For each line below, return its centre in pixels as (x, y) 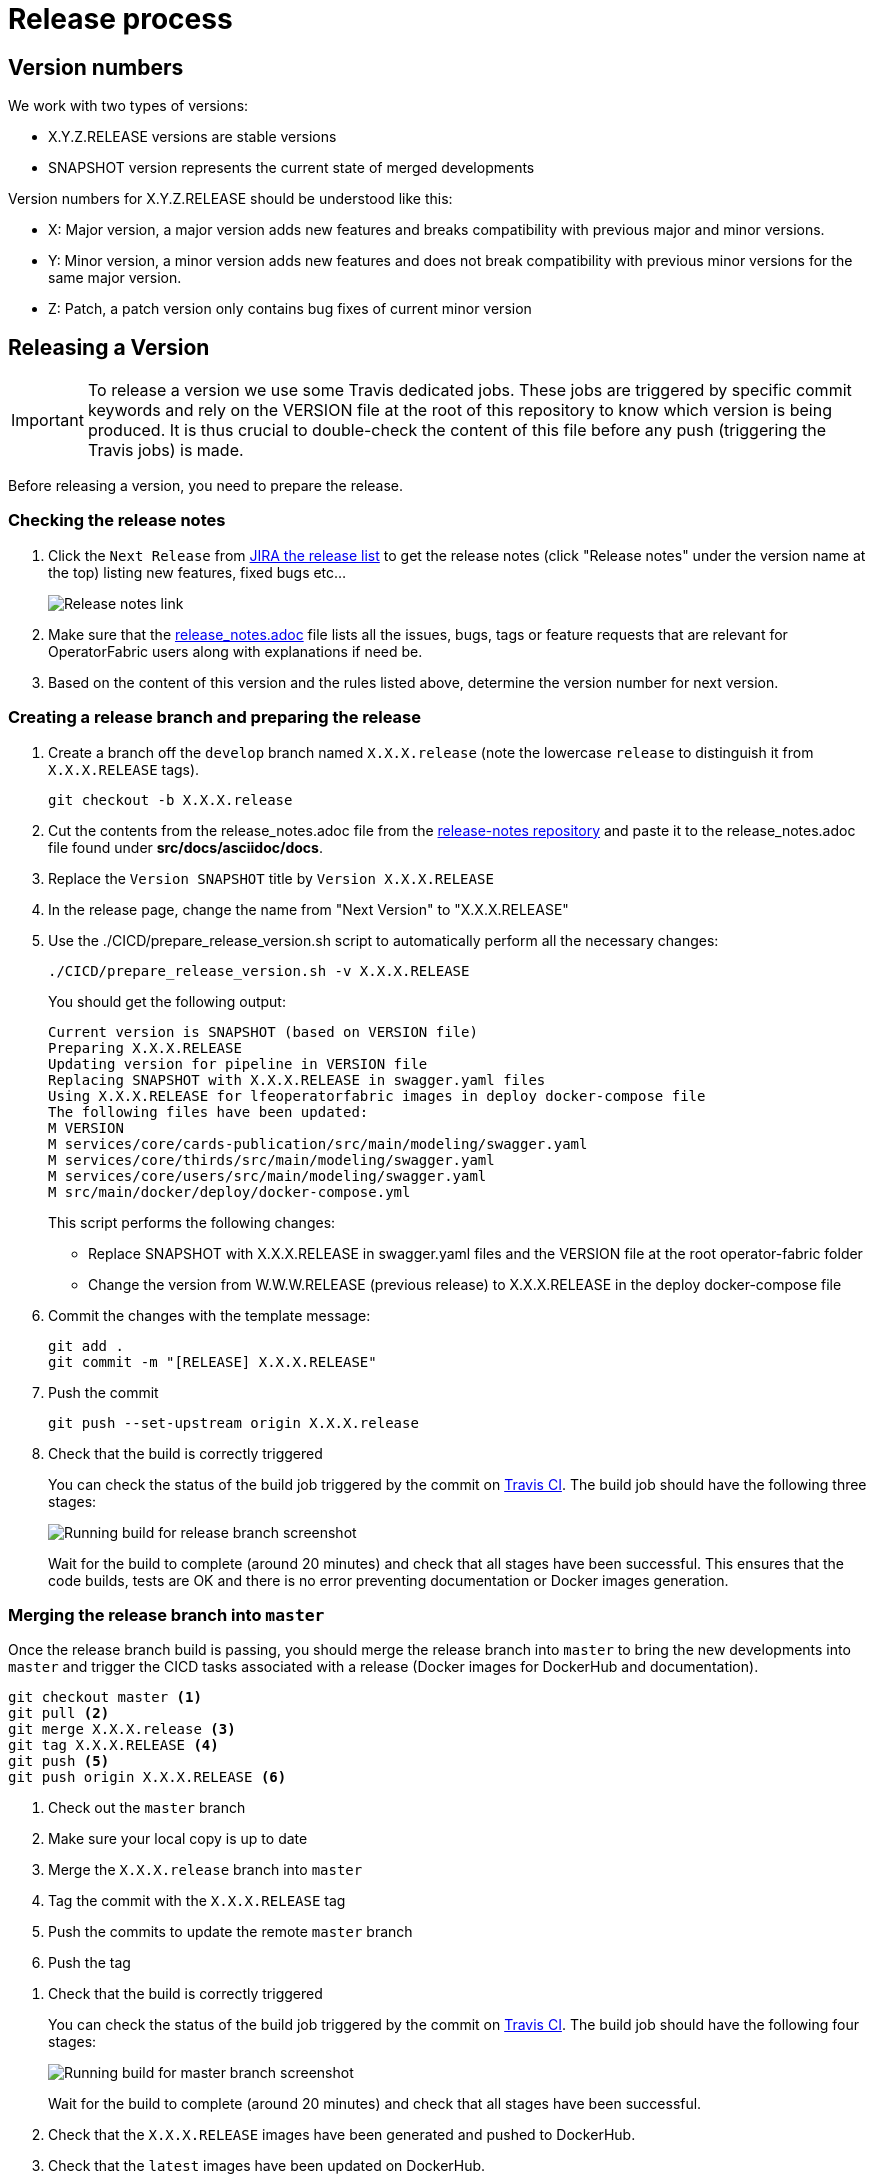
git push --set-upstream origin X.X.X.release (233, 1422)
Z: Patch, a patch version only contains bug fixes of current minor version (290, 309)
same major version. (115, 278)
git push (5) (59, 1761)
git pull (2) (59, 1713)
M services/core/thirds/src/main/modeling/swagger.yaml (271, 1159)
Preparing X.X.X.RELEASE (145, 1047)
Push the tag (89, 1963)
